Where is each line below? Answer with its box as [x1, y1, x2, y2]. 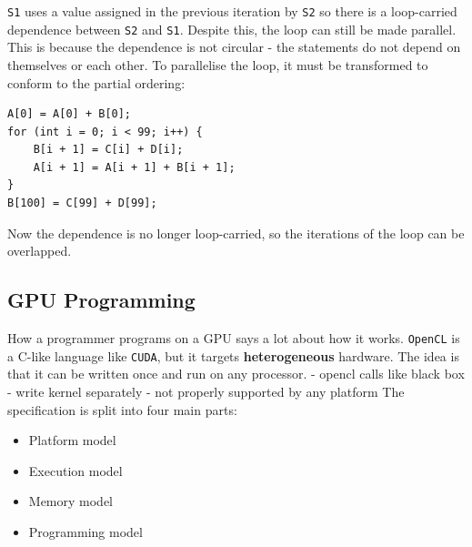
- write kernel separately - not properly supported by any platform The [7, 381, 405, 400]
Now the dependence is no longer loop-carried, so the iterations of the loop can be [7, 223, 465, 242]
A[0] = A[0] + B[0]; [7, 107, 132, 121]
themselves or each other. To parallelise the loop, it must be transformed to [7, 55, 428, 74]
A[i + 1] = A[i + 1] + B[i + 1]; [33, 160, 236, 174]
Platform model [28, 431, 116, 450]
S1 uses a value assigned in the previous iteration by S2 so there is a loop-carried [7, 2, 457, 20]
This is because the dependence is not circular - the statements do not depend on [7, 37, 461, 56]
